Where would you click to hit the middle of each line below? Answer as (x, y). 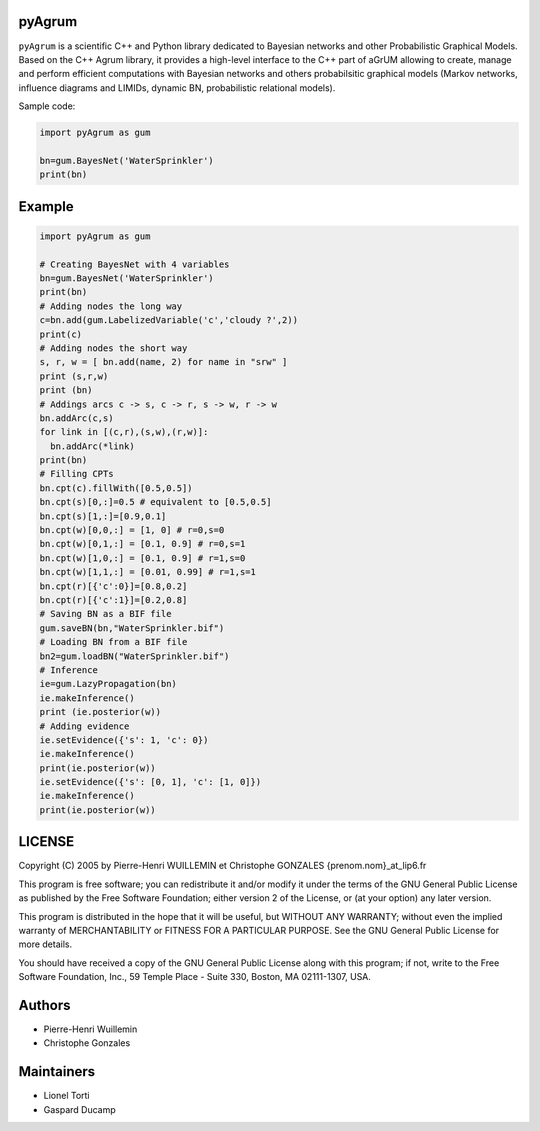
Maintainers (57, 1071)
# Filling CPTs (76, 474)
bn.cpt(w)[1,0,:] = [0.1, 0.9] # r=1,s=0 (142, 558)
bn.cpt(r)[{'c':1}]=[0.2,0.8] (113, 599)
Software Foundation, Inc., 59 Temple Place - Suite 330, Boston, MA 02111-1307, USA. (195, 977)
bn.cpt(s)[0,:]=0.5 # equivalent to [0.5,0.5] (155, 502)
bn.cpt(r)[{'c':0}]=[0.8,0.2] (113, 586)
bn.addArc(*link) (92, 446)
